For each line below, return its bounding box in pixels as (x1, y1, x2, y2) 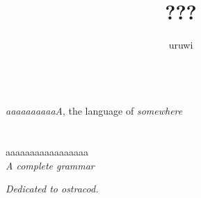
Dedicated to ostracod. (6, 181, 99, 196)
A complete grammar (6, 158, 95, 172)
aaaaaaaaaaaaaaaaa (6, 145, 88, 159)
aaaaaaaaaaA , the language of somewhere (6, 104, 183, 118)
